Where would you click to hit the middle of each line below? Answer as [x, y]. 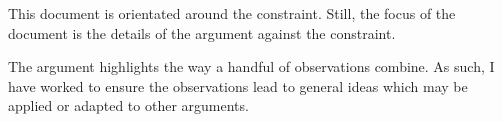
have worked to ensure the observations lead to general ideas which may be [238, 85]
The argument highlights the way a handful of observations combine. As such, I [251, 66]
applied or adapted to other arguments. [128, 105]
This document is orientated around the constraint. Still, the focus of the [232, 13]
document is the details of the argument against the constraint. [202, 32]
